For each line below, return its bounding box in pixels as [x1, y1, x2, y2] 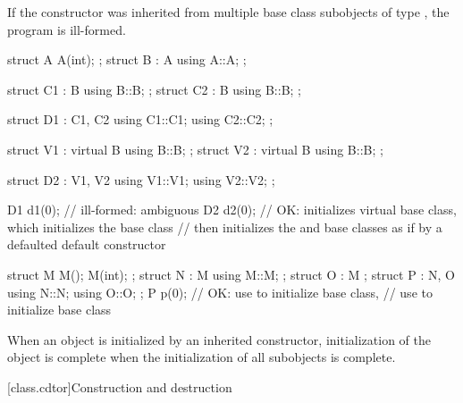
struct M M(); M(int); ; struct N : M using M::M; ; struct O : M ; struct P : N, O [7, 264, 455, 283]
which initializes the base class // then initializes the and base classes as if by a [7, 217, 442, 236]
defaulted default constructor [7, 235, 166, 254]
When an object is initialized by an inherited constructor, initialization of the [7, 330, 431, 348]
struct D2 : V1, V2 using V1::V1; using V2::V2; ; [7, 170, 275, 189]
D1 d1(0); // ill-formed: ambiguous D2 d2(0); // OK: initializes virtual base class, [7, 200, 457, 219]
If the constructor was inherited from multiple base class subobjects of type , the [7, 3, 450, 21]
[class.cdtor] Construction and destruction [7, 377, 232, 396]
